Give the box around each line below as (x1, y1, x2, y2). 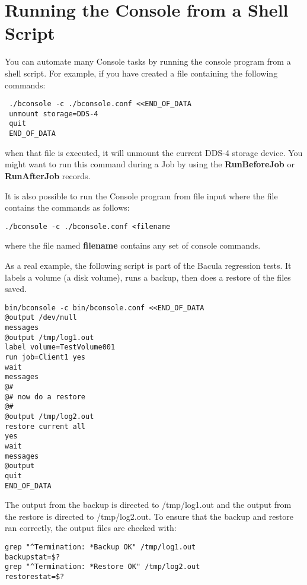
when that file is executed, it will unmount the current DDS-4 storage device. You (5, 146, 303, 158)
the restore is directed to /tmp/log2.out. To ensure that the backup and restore (5, 510, 294, 522)
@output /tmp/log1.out (5, 333, 94, 342)
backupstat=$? (5, 552, 60, 561)
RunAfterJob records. (5, 169, 91, 182)
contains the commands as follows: (5, 201, 130, 214)
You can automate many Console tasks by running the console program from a (5, 55, 291, 68)
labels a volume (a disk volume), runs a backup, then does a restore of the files (5, 271, 291, 283)
